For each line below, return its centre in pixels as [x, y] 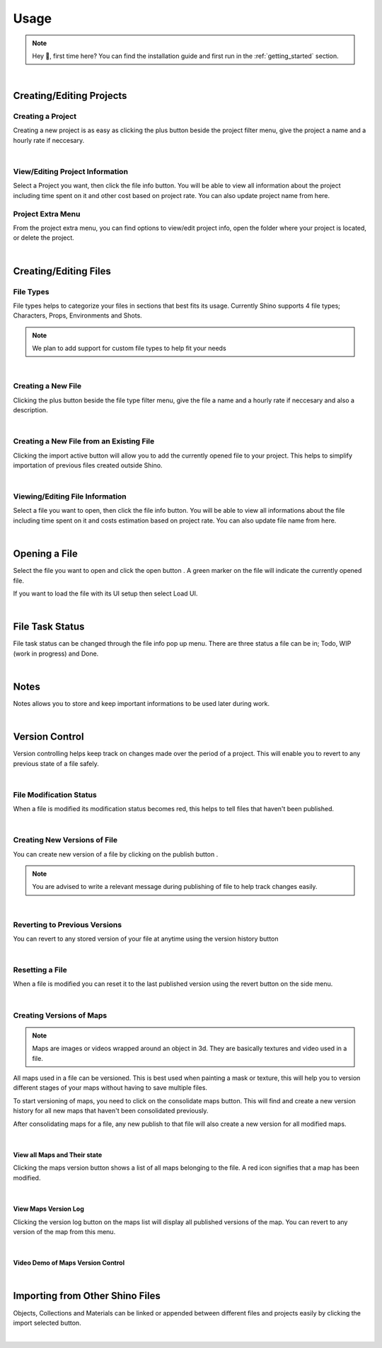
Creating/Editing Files [62, 271]
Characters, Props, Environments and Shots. [78, 315]
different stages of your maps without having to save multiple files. [110, 1088]
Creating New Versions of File [65, 840]
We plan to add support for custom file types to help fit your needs [129, 348]
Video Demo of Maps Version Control [69, 1263]
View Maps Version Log [49, 1209]
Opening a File [45, 554]
